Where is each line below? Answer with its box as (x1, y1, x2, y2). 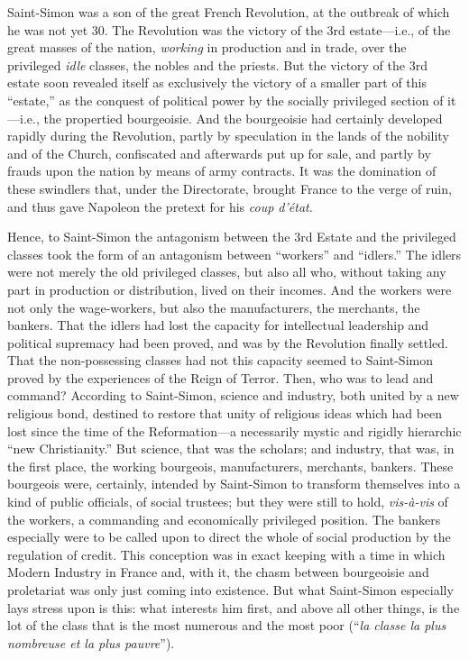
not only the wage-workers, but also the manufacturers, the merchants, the (7, 297, 420, 316)
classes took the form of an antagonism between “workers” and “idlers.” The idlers (7, 244, 462, 263)
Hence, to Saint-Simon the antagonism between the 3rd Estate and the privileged (7, 227, 456, 246)
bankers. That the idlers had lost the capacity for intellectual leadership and (7, 316, 429, 334)
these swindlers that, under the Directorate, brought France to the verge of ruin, (7, 178, 452, 197)
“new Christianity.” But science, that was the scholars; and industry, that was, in (7, 439, 455, 458)
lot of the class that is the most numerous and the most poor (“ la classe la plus (7, 616, 446, 635)
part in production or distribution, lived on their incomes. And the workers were (7, 279, 452, 298)
